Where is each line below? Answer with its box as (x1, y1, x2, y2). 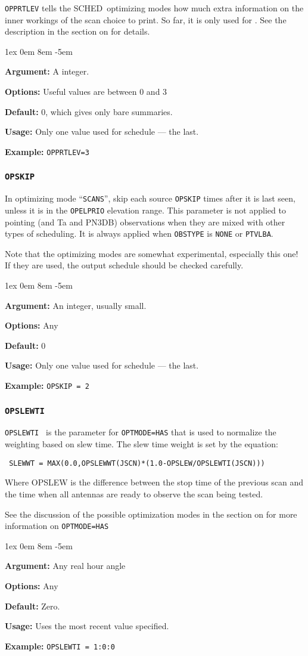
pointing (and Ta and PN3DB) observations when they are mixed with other (5, 215, 285, 228)
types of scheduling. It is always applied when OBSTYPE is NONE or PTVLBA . (5, 227, 273, 240)
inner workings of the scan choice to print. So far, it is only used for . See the (5, 13, 287, 26)
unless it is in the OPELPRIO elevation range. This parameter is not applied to (5, 203, 286, 216)
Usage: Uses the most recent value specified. (5, 620, 169, 632)
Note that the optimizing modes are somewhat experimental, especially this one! (5, 247, 298, 259)
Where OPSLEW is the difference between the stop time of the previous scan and (5, 476, 304, 488)
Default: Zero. (5, 599, 60, 612)
